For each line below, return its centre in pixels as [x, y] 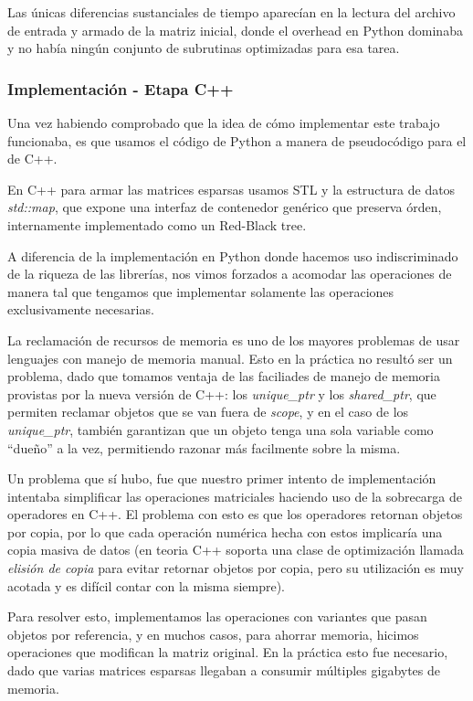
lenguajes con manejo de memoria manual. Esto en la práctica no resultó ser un [230, 358]
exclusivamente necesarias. [81, 309]
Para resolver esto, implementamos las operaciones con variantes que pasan [217, 616]
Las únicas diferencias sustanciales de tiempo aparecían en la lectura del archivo [231, 12]
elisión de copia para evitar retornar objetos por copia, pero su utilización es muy [236, 568]
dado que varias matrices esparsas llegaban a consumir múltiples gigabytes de [224, 670]
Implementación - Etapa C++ [121, 88]
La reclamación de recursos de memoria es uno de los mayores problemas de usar [234, 340]
